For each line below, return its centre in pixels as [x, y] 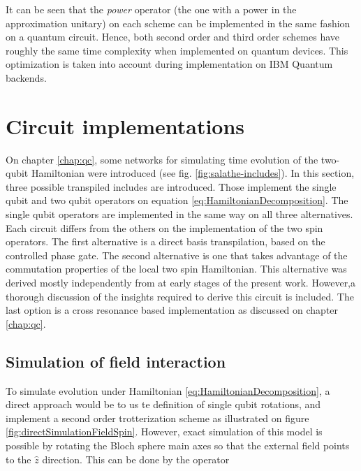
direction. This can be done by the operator [136, 459]
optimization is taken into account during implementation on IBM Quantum [169, 64]
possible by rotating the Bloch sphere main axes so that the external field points [178, 445]
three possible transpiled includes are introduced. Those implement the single [171, 186]
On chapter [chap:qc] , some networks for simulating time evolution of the [162, 159]
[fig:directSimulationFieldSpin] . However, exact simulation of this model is [164, 432]
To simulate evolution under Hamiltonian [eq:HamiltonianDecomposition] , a [168, 390]
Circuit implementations [125, 125]
